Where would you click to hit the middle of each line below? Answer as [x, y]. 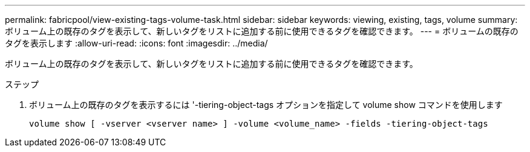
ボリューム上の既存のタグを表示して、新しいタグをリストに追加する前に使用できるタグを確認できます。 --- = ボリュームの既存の [262, 31]
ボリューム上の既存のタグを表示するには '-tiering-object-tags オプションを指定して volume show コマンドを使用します [266, 105]
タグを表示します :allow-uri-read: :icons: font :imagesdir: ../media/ [136, 43]
